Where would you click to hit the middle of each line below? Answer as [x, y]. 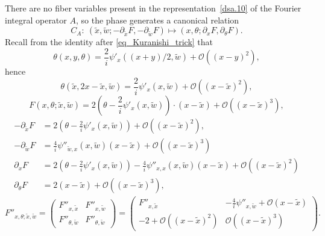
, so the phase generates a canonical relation [157, 20]
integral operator [36, 20]
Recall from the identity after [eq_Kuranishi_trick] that [109, 42]
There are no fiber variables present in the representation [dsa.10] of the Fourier [153, 8]
